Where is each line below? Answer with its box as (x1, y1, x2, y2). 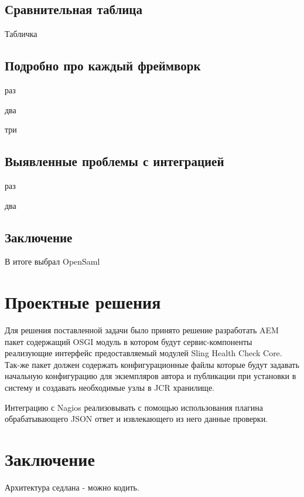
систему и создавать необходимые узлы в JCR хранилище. (5, 381, 215, 394)
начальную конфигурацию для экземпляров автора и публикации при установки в (5, 370, 296, 382)
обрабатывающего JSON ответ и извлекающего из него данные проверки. (5, 413, 268, 425)
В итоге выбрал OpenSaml (5, 255, 100, 268)
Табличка (5, 28, 37, 40)
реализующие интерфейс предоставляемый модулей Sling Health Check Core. (5, 347, 282, 359)
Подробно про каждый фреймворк (5, 56, 201, 75)
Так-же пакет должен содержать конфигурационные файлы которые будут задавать (5, 358, 299, 370)
